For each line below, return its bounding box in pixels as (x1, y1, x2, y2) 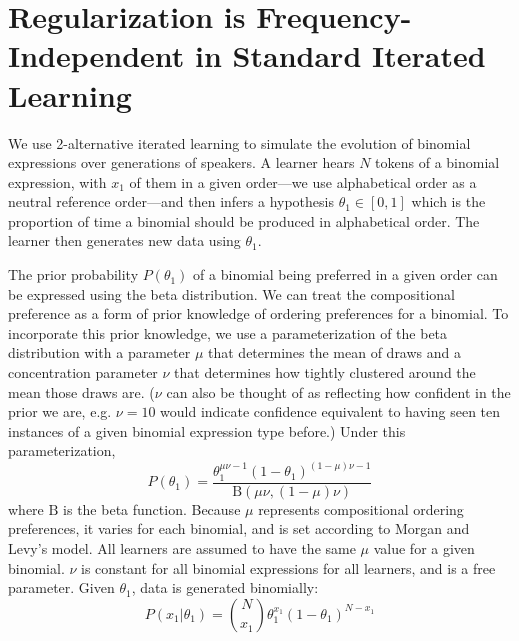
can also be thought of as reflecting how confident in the (166, 381, 511, 402)
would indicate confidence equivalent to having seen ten (160, 401, 501, 422)
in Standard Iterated (195, 35, 486, 76)
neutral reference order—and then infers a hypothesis (8, 191, 334, 212)
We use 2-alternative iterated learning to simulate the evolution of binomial (8, 132, 471, 153)
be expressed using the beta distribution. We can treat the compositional (8, 283, 455, 304)
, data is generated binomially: (131, 577, 319, 598)
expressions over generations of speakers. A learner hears (8, 152, 355, 173)
